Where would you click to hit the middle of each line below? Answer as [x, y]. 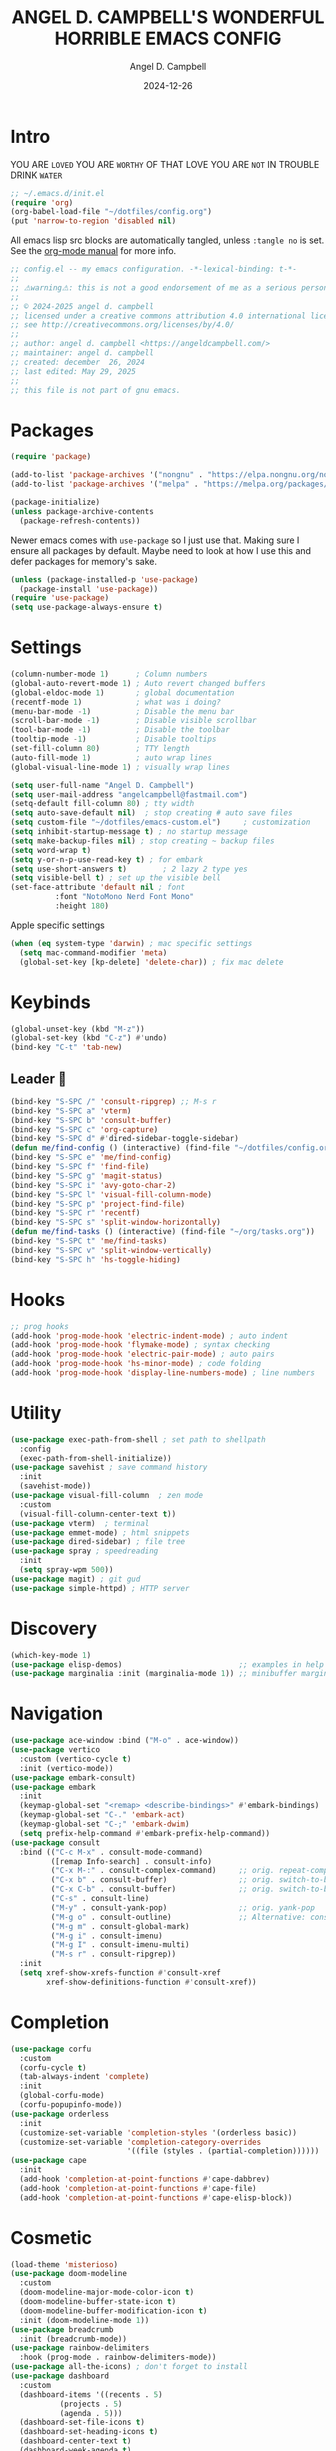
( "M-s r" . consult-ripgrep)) [113, 1954]
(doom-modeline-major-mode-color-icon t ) [107, 2292]
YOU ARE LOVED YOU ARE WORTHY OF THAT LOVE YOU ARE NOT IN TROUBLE [165, 164]
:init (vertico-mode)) [66, 1768]
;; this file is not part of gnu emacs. [96, 390]
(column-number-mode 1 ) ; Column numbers [109, 674]
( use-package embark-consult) [73, 1777]
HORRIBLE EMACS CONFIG [168, 38]
